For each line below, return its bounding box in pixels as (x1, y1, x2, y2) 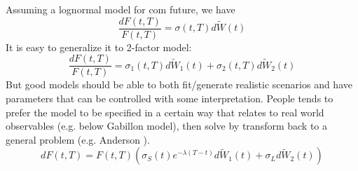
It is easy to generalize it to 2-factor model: (6, 39, 192, 54)
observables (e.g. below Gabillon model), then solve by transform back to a (6, 118, 328, 133)
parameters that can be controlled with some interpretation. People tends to (6, 90, 333, 105)
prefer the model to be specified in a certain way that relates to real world (6, 104, 324, 119)
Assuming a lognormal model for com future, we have (6, 2, 235, 16)
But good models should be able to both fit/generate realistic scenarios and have (6, 77, 352, 92)
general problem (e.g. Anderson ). (6, 132, 150, 146)
